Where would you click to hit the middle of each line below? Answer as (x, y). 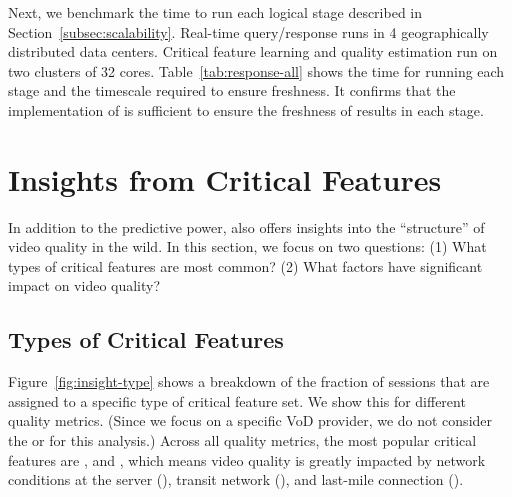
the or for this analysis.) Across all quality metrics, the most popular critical (242, 440)
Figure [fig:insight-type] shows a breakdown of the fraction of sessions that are (249, 381)
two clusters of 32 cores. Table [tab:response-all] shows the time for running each (256, 70)
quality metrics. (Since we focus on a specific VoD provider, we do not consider (250, 420)
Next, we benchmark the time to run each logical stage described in (215, 12)
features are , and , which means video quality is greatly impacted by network (247, 459)
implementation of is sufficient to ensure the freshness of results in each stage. (246, 109)
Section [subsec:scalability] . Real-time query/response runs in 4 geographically (248, 31)
